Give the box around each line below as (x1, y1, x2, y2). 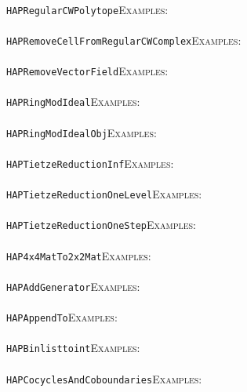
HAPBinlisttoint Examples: (6, 339, 140, 356)
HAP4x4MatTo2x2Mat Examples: (6, 247, 151, 263)
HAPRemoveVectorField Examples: (6, 63, 169, 79)
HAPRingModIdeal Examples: (6, 93, 140, 110)
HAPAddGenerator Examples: (6, 278, 140, 294)
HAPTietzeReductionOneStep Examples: (6, 216, 197, 233)
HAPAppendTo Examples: (6, 309, 118, 325)
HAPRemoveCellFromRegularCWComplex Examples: (6, 31, 242, 48)
